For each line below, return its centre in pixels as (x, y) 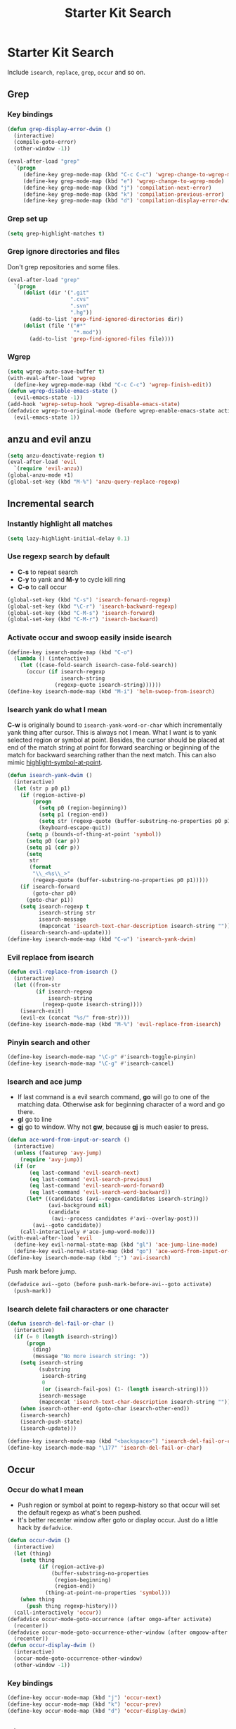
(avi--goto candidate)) (67, 1225)
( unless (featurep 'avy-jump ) (58, 1153)
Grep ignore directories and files (64, 252)
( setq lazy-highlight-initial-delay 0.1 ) (69, 538)
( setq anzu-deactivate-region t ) (56, 456)
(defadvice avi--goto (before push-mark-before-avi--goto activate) (110, 1284)
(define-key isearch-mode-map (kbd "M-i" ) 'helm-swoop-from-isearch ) (111, 691)
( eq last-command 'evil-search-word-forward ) (97, 1186)
